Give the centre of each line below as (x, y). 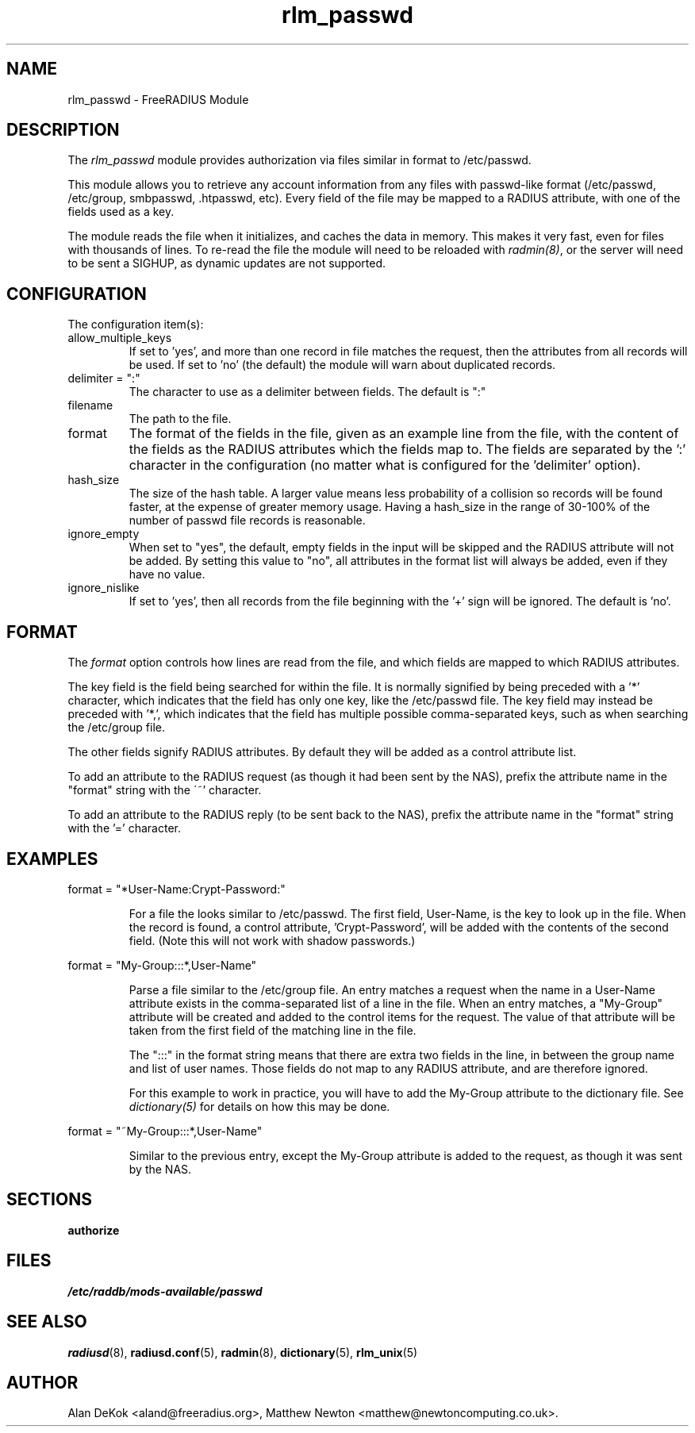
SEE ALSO (47, 1322)
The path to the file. (180, 419)
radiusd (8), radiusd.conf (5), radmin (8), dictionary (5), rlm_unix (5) (243, 1352)
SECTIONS (49, 1200)
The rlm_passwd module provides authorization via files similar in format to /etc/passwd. (300, 160)
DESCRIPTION (63, 130)
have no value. (167, 574)
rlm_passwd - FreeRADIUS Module (158, 99)
